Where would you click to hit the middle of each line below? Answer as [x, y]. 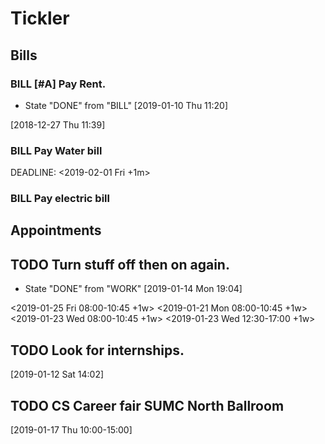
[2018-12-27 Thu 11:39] [58, 124]
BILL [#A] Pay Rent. [58, 84]
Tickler [40, 18]
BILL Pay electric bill [60, 199]
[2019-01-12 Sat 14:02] [57, 374]
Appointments [56, 230]
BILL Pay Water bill [56, 150]
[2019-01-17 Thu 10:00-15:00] [71, 429]
